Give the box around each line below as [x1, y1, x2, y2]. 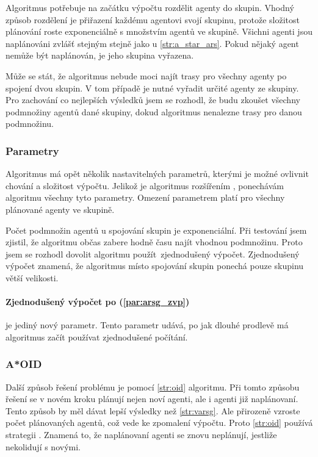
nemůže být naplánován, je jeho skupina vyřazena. [5, 49, 194, 62]
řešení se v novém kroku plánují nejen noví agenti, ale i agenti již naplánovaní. [5, 392, 298, 405]
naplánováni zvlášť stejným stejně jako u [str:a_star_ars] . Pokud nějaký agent [5, 37, 299, 49]
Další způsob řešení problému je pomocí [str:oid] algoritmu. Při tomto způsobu [5, 380, 300, 393]
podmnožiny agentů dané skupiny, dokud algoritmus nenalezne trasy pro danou [5, 105, 302, 118]
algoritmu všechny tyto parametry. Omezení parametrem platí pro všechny [5, 191, 285, 204]
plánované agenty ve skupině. [5, 203, 115, 215]
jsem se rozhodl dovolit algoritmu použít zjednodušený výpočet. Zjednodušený [5, 247, 300, 260]
